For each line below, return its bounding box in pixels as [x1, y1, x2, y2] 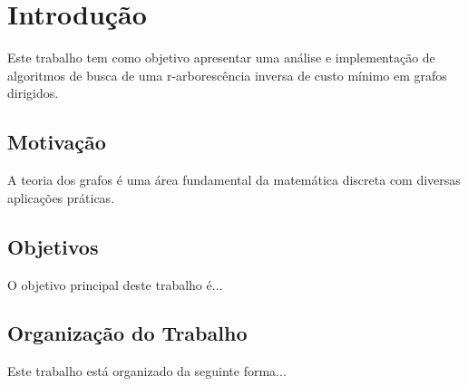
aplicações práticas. [7, 188, 115, 207]
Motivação [7, 128, 106, 156]
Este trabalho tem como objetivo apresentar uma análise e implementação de [7, 48, 435, 67]
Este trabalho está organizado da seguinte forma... [7, 362, 287, 381]
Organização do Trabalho [7, 319, 248, 347]
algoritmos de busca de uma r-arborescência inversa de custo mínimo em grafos [7, 65, 447, 84]
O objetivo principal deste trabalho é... [7, 275, 223, 294]
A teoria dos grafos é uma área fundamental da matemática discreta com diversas [7, 170, 461, 189]
